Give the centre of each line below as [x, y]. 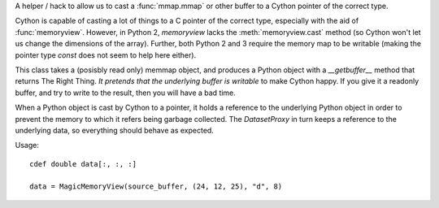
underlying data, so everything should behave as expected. [115, 130]
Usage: [27, 145]
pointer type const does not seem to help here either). [106, 55]
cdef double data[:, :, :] [83, 164]
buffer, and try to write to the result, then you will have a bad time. [125, 93]
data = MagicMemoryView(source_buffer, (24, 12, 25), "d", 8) [156, 186]
